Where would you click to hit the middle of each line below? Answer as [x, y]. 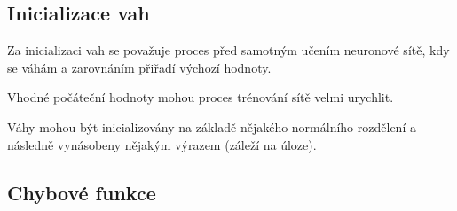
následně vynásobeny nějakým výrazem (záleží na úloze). [162, 144]
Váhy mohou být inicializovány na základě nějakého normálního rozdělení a [212, 126]
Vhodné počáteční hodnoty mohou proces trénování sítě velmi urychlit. [201, 97]
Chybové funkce [82, 192]
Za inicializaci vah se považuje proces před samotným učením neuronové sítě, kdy [228, 50]
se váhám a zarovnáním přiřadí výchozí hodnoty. [139, 67]
